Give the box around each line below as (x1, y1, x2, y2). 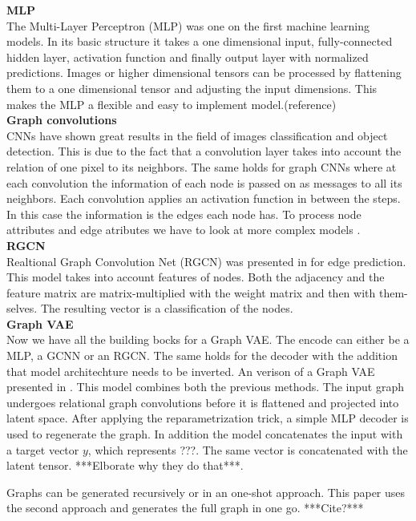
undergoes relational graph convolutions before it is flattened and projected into (6, 394, 399, 410)
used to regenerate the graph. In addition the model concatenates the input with (6, 426, 403, 442)
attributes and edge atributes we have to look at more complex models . (6, 221, 361, 238)
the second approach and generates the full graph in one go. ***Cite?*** (6, 499, 364, 516)
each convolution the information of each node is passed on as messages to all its (6, 174, 402, 191)
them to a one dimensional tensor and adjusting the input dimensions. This (6, 79, 378, 96)
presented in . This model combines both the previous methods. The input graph (6, 378, 404, 395)
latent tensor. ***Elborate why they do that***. (6, 457, 244, 474)
